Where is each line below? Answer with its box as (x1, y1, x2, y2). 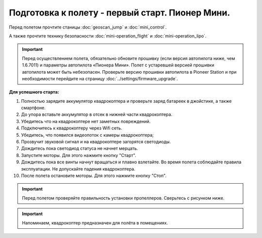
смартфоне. (21, 105, 46, 111)
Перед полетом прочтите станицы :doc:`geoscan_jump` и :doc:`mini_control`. (9, 24, 167, 30)
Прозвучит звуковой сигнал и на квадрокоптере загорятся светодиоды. (21, 139, 171, 145)
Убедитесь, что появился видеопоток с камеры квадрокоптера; (21, 132, 154, 138)
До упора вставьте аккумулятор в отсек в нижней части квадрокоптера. (21, 111, 172, 117)
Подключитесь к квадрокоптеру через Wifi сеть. (21, 125, 122, 131)
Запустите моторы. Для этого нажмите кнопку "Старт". (21, 152, 136, 158)
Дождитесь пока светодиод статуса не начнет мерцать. (21, 145, 138, 151)
